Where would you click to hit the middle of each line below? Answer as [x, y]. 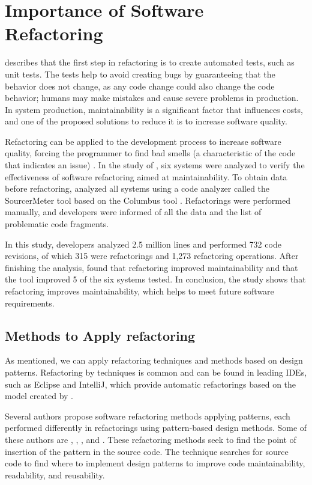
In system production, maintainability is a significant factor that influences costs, [154, 109]
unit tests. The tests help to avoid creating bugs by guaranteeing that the [140, 74]
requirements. [30, 303]
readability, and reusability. [55, 474]
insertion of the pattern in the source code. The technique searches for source [147, 451]
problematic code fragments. [57, 224]
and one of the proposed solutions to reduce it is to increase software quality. [146, 121]
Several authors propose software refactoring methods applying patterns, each [148, 416]
